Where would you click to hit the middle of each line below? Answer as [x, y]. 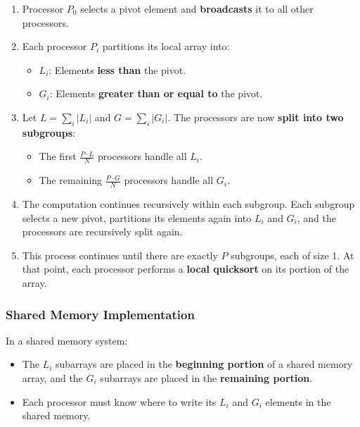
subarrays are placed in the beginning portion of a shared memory [204, 364]
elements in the [298, 401]
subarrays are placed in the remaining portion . [206, 377]
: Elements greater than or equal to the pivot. [156, 93]
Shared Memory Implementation [100, 314]
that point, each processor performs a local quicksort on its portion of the [186, 269]
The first [58, 156]
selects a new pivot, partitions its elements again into [137, 217]
